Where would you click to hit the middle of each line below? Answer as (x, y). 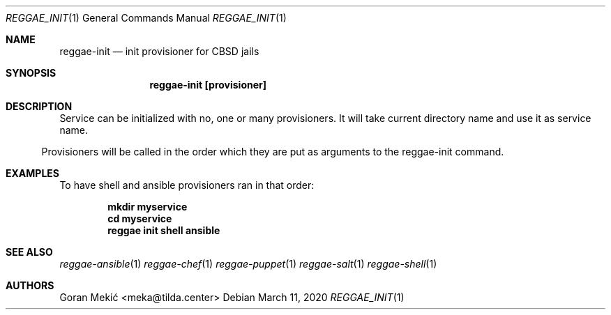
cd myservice (140, 218)
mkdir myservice (148, 207)
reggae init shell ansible (164, 230)
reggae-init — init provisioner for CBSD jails (159, 51)
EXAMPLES (32, 173)
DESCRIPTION (39, 106)
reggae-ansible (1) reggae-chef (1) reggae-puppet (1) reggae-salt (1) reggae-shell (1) (248, 264)
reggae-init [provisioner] (208, 85)
